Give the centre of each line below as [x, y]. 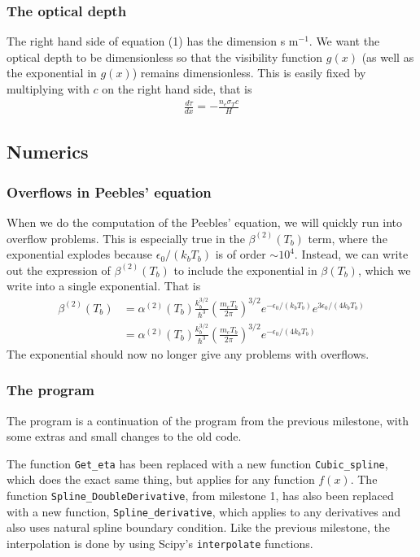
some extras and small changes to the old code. [124, 436]
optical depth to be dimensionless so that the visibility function [165, 57]
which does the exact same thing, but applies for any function [161, 479]
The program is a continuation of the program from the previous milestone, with [208, 420]
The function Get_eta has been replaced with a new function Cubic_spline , [197, 463]
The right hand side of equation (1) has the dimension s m [153, 41]
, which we [384, 270]
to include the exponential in [245, 270]
